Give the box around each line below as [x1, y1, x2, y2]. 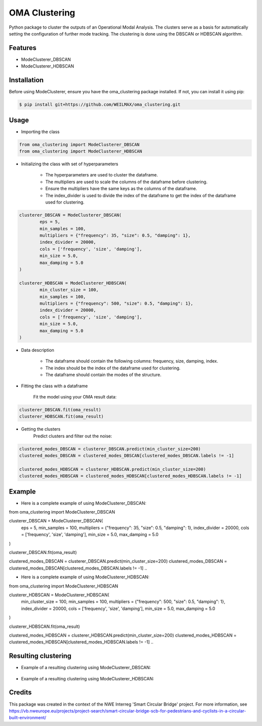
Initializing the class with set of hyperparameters [21, 161, 118, 167]
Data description [21, 347, 54, 353]
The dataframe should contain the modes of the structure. [45, 372, 162, 378]
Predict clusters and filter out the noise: [33, 433, 113, 439]
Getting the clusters [21, 426, 61, 432]
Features [9, 44, 36, 52]
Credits [9, 688, 32, 697]
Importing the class [21, 129, 60, 135]
